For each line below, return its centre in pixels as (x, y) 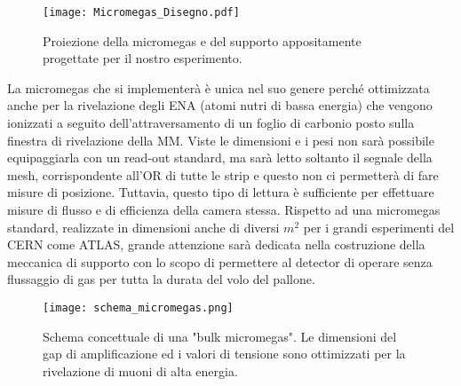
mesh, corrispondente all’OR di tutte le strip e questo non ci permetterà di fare (223, 174)
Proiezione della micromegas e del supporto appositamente (202, 40)
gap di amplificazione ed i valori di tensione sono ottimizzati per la (224, 354)
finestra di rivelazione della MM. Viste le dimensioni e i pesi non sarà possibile (221, 140)
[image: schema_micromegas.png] (138, 307)
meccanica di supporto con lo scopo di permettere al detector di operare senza (220, 261)
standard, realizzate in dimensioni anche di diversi (143, 227)
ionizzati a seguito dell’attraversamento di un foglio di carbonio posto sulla (211, 123)
